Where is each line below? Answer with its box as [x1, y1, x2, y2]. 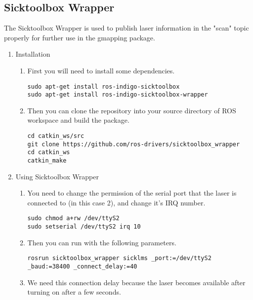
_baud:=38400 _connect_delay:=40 [27, 263, 137, 270]
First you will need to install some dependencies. [27, 65, 175, 75]
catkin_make [27, 157, 67, 165]
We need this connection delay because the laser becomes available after [27, 277, 246, 287]
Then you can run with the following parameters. [27, 237, 176, 247]
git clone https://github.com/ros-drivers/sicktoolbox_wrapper [27, 140, 240, 148]
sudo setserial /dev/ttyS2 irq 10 [27, 223, 141, 231]
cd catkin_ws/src [27, 133, 84, 140]
